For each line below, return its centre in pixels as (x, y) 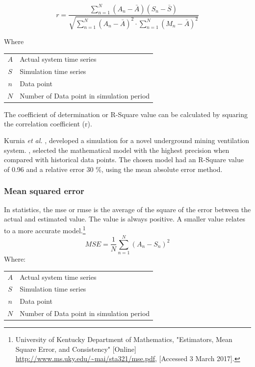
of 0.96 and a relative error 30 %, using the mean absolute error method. (113, 169)
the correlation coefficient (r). (48, 124)
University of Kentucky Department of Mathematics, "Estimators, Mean (124, 339)
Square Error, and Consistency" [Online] (76, 349)
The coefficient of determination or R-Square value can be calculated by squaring (126, 114)
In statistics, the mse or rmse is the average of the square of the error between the (127, 209)
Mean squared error (44, 191)
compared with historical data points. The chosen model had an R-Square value (124, 159)
